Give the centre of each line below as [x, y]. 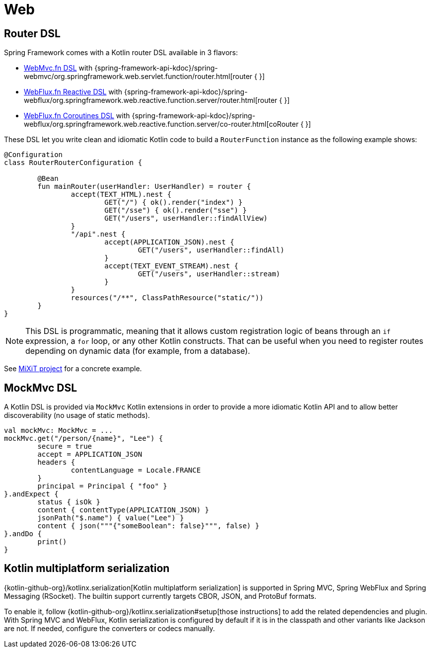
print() [52, 542]
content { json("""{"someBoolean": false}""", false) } [148, 526]
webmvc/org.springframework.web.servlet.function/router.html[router [138, 77]
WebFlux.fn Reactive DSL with [73, 92]
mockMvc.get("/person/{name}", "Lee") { [84, 439]
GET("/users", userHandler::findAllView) [186, 218]
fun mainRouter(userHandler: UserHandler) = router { [144, 187]
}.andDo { [23, 534]
